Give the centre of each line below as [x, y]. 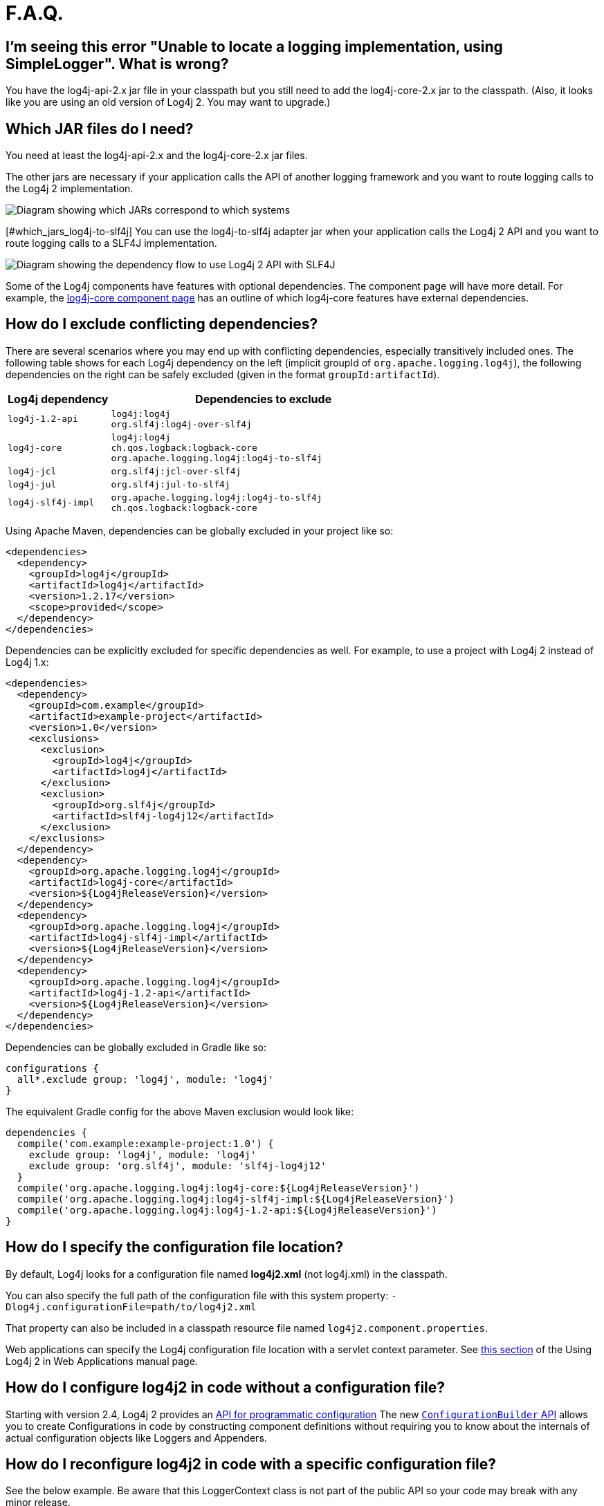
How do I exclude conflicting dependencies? [162, 324]
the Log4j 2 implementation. [70, 189]
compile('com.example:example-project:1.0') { [145, 1143]
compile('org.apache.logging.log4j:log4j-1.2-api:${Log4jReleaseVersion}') [227, 1210]
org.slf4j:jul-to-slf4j [171, 484]
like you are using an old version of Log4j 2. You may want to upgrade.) [168, 102]
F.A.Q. [35, 13]
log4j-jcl [32, 471]
